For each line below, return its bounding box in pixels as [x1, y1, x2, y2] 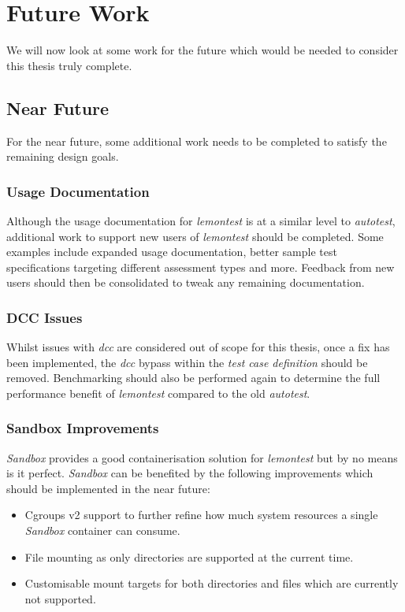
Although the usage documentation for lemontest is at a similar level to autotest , [6, 212, 396, 228]
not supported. [24, 590, 96, 606]
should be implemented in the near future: [6, 480, 210, 496]
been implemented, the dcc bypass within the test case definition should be [6, 354, 368, 370]
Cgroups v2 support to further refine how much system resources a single [24, 506, 378, 523]
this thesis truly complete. [6, 57, 132, 73]
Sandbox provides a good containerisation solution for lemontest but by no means [6, 449, 398, 465]
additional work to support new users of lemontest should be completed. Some [6, 228, 384, 244]
